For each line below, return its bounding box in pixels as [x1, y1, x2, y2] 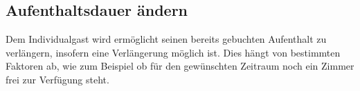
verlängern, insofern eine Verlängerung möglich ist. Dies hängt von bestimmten [6, 45, 341, 59]
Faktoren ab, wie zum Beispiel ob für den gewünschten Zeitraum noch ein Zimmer [6, 59, 354, 73]
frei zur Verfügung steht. [6, 72, 109, 86]
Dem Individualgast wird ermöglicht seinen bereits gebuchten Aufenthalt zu [6, 32, 327, 46]
